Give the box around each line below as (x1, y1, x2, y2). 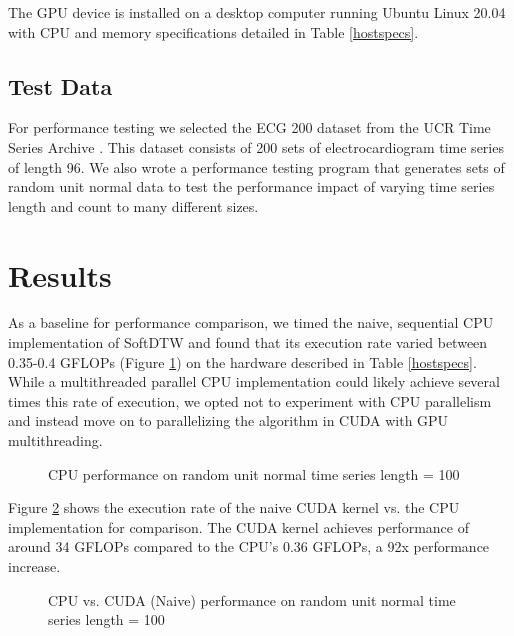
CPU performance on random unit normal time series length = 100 (48, 463, 460, 484)
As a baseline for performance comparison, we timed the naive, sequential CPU (8, 312, 494, 333)
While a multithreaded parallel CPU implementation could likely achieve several (8, 371, 500, 392)
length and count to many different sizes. (8, 195, 259, 216)
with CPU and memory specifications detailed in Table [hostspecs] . (8, 21, 419, 42)
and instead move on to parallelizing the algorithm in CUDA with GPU (8, 410, 449, 431)
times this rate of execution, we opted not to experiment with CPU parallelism (8, 390, 492, 411)
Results (8, 254, 112, 295)
